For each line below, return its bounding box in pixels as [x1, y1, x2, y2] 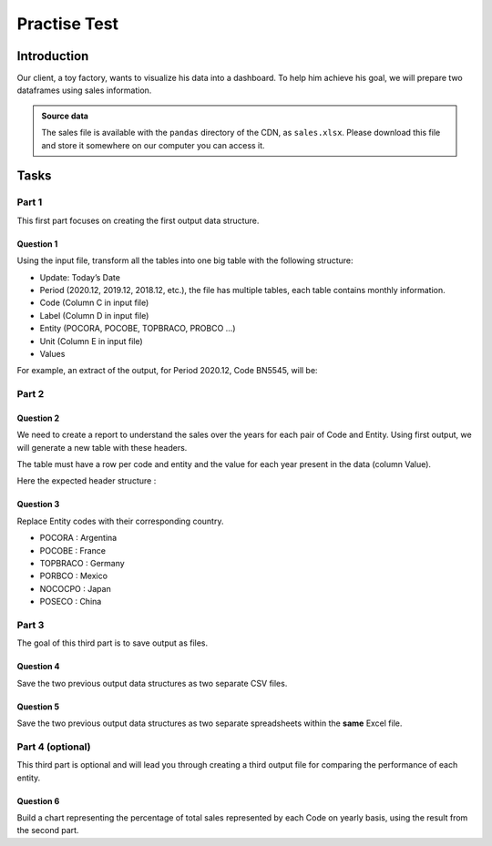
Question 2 [16, 413, 60, 423]
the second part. [16, 825, 79, 836]
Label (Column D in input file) [39, 310, 149, 321]
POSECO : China [39, 596, 102, 607]
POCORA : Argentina [39, 533, 118, 544]
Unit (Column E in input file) [39, 335, 143, 346]
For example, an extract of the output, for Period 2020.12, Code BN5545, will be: [16, 365, 318, 376]
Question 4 [16, 661, 60, 672]
